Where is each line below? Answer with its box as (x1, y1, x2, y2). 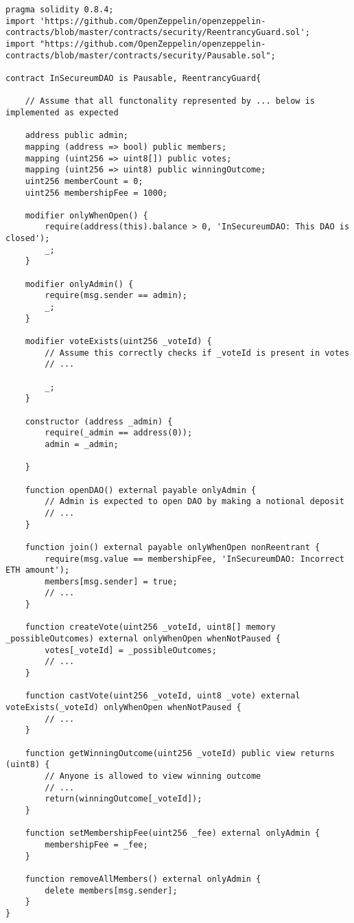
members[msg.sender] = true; (45, 576, 178, 586)
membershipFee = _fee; (45, 839, 148, 850)
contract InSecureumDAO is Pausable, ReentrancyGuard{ (5, 73, 261, 83)
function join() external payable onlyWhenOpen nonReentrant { (25, 542, 320, 552)
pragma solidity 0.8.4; (5, 5, 114, 14)
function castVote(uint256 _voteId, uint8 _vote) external (25, 691, 300, 701)
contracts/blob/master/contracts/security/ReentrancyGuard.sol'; (5, 27, 310, 38)
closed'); (5, 233, 50, 244)
